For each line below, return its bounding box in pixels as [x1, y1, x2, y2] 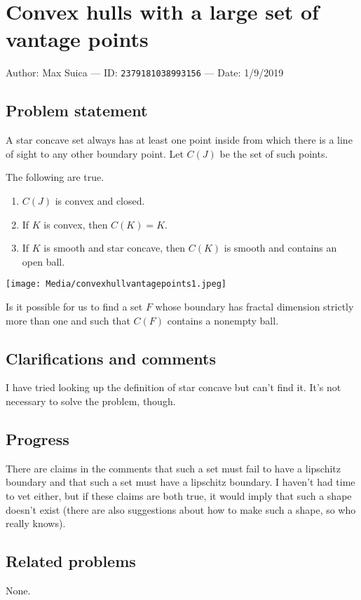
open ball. [22, 254, 65, 268]
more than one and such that [6, 313, 130, 327]
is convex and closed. [55, 193, 145, 207]
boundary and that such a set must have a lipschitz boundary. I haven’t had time [6, 475, 355, 489]
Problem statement [6, 100, 148, 121]
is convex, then [43, 217, 108, 231]
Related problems [6, 550, 136, 572]
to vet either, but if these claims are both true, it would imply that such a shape [6, 488, 352, 503]
